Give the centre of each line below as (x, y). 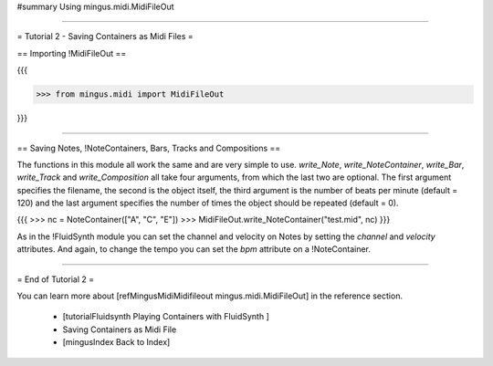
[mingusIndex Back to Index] (116, 342)
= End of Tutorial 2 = (56, 279)
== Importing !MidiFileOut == (72, 53)
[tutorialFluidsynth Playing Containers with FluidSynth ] (166, 317)
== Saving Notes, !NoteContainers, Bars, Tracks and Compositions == (149, 148)
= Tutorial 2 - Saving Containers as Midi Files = (105, 37)
